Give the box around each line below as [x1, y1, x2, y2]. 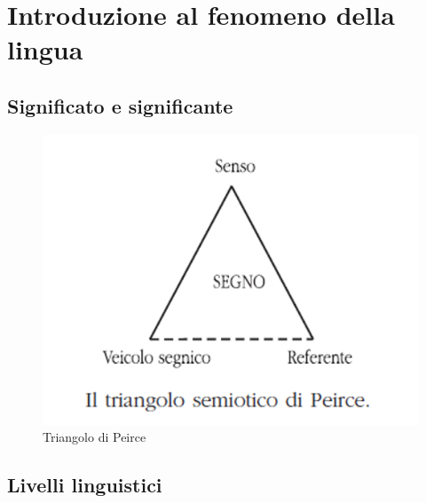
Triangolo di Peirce [43, 428, 146, 446]
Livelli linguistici [7, 471, 162, 499]
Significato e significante [7, 91, 233, 119]
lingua [7, 31, 83, 67]
